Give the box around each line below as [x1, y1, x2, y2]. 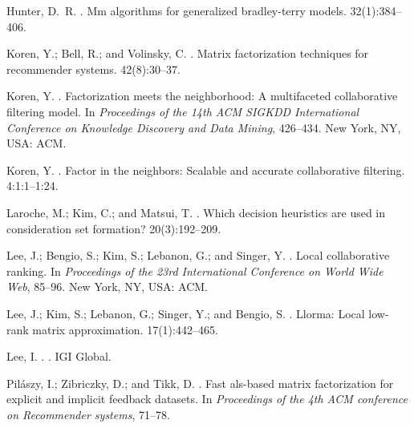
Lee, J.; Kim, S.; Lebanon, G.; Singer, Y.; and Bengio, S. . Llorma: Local [6, 305, 365, 321]
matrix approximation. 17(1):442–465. [32, 321, 218, 337]
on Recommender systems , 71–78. [6, 406, 170, 422]
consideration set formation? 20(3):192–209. [6, 220, 221, 236]
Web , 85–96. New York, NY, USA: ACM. [6, 278, 208, 295]
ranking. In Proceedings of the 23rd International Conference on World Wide [6, 262, 384, 279]
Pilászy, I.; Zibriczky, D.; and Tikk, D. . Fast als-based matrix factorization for [6, 374, 394, 391]
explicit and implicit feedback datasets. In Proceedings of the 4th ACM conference [6, 390, 408, 407]
